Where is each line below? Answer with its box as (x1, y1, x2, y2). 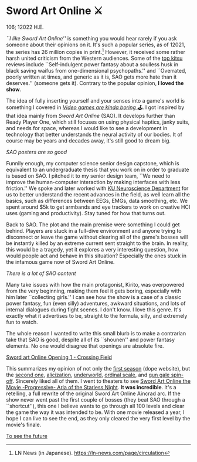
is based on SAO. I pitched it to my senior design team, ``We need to (6, 172, 171, 179)
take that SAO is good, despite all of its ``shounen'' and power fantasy (6, 336, 175, 343)
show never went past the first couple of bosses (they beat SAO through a (6, 396, 186, 403)
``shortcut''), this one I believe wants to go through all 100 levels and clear (6, 402, 185, 409)
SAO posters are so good (6, 148, 67, 155)
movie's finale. (6, 421, 42, 428)
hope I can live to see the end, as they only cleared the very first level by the (6, 415, 191, 422)
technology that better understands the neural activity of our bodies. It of (6, 131, 183, 138)
